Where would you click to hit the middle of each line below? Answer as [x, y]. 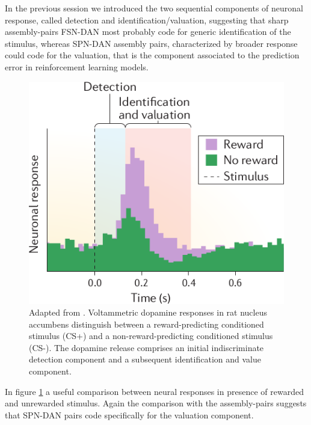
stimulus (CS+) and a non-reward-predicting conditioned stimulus [151, 336]
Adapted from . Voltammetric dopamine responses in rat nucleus [148, 312]
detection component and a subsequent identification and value [145, 359]
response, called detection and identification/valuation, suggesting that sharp [147, 20]
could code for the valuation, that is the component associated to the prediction [152, 55]
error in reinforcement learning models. [77, 66]
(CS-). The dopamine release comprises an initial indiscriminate [146, 347]
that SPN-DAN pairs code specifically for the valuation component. [129, 414]
